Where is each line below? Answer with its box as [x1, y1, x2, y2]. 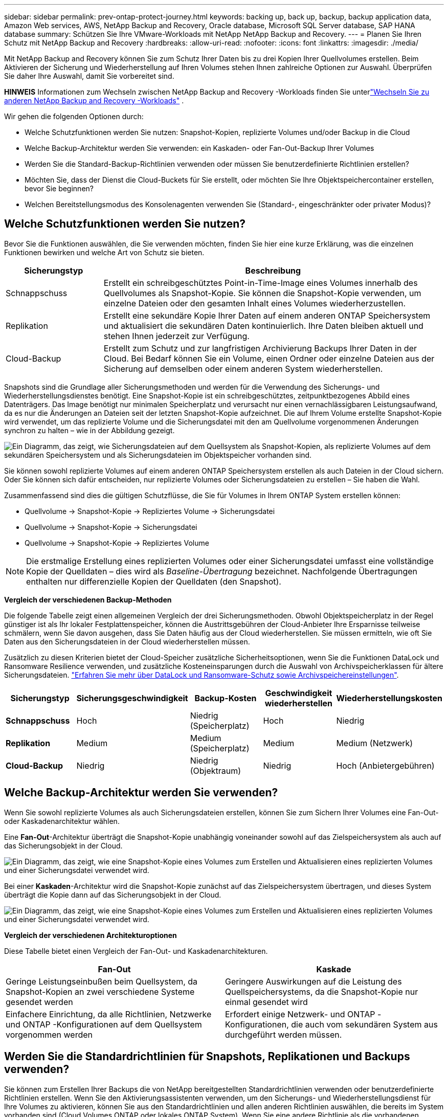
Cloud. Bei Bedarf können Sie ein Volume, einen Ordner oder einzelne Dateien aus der [103, 353, 435, 364]
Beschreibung [245, 265, 301, 276]
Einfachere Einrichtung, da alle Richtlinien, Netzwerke [6, 1009, 212, 1019]
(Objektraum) [190, 765, 241, 776]
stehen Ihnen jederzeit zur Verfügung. [103, 330, 250, 341]
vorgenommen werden [6, 1029, 93, 1040]
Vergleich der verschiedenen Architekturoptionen [4, 930, 177, 940]
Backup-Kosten [194, 692, 257, 703]
